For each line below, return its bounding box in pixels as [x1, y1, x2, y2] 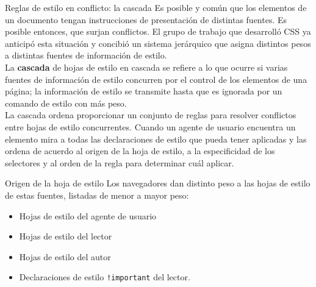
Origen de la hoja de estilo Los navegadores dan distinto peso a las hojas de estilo [5, 177, 311, 190]
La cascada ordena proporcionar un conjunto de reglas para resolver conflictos [5, 108, 296, 121]
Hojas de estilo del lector [19, 230, 112, 243]
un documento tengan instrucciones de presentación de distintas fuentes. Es [5, 13, 287, 26]
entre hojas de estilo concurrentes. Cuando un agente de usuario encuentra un [5, 120, 296, 133]
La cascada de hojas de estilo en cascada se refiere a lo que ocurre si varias [5, 60, 288, 73]
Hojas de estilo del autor [19, 250, 111, 263]
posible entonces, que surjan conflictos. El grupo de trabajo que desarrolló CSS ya [5, 25, 311, 38]
